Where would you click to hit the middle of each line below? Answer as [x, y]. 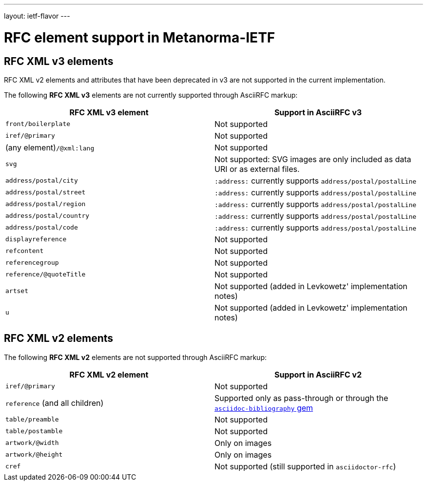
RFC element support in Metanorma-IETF [140, 37]
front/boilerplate [38, 124]
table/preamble [32, 420]
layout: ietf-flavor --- [37, 16]
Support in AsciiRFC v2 [318, 374]
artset [17, 291]
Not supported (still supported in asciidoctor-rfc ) [305, 466]
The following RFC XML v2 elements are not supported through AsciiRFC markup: [135, 357]
